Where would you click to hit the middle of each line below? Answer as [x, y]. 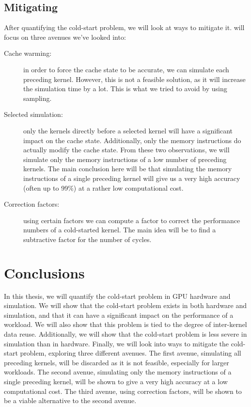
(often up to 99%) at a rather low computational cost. [103, 187]
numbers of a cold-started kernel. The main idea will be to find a [120, 230]
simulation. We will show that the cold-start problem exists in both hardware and [125, 305]
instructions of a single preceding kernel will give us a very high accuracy [132, 178]
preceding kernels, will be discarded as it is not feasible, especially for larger [117, 362]
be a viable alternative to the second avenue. [70, 400]
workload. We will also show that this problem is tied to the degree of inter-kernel [125, 324]
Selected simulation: [33, 114]
